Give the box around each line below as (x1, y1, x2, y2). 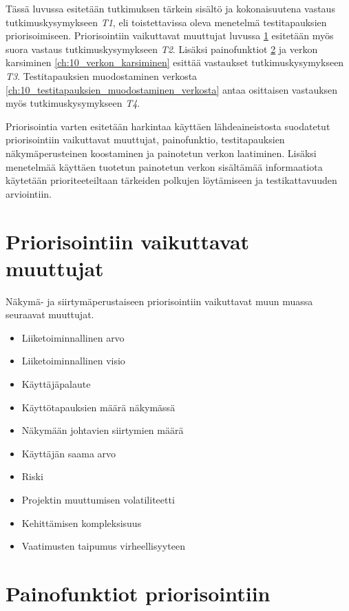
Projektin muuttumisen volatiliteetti (21, 492, 175, 506)
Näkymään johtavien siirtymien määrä (21, 423, 184, 437)
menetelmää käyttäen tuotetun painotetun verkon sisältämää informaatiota (6, 159, 323, 174)
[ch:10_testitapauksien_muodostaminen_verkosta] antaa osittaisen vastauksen (6, 82, 338, 96)
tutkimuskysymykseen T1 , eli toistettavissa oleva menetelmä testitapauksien (6, 14, 327, 29)
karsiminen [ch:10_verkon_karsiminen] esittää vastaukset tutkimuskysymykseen (6, 55, 344, 70)
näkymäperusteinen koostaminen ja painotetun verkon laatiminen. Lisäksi (6, 145, 317, 160)
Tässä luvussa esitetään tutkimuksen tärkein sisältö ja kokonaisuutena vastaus (6, 1, 335, 15)
